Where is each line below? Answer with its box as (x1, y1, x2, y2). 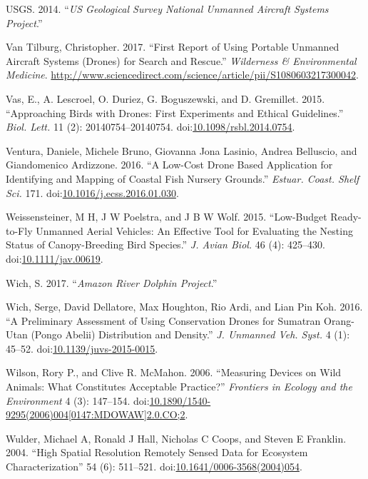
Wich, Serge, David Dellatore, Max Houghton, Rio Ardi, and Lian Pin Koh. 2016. (6, 299, 363, 314)
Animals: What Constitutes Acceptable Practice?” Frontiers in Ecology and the (6, 379, 352, 394)
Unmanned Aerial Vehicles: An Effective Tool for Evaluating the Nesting (36, 223, 353, 238)
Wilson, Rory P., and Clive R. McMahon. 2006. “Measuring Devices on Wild (6, 365, 342, 380)
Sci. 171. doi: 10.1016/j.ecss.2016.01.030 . (6, 185, 179, 200)
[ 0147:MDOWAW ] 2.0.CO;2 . (68, 407, 188, 422)
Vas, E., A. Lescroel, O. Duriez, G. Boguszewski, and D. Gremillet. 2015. (6, 91, 325, 106)
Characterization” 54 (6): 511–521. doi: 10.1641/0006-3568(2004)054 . (6, 459, 302, 474)
